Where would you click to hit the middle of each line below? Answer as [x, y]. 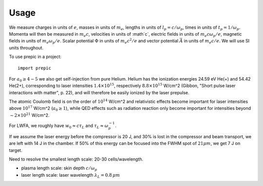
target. [16, 150]
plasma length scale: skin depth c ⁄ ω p [59, 169]
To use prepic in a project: [35, 57]
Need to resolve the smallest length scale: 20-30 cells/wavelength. [76, 159]
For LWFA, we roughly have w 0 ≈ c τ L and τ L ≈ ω [59, 126]
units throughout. [26, 48]
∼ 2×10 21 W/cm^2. [30, 115]
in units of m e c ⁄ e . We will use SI [217, 41]
